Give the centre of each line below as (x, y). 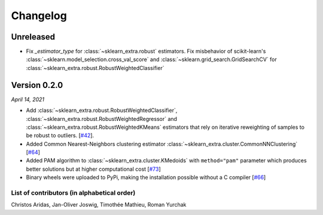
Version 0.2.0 (37, 85)
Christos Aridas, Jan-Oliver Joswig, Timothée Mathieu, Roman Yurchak (99, 205)
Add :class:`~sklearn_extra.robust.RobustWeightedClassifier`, (102, 110)
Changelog (39, 16)
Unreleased (33, 37)
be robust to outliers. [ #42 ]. (60, 135)
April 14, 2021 (28, 99)
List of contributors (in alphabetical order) (73, 193)
